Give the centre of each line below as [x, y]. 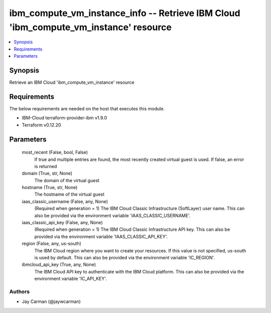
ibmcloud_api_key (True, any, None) [59, 265]
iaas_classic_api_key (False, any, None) [62, 223]
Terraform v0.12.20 [41, 125]
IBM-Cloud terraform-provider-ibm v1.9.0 [64, 118]
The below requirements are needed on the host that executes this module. [87, 108]
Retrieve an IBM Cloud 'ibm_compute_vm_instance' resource [72, 82]
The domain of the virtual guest [67, 180]
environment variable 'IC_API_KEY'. [71, 279]
